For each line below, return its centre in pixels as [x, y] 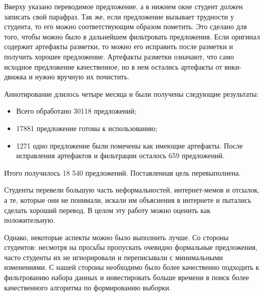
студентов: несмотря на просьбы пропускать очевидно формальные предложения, [131, 247]
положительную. [30, 220]
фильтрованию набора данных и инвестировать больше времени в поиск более [127, 277]
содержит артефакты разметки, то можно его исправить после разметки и [119, 46]
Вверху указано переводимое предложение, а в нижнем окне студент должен [124, 6]
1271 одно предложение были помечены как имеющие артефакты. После [129, 145]
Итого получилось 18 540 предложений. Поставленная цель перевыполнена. [123, 172]
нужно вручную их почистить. [82, 77]
